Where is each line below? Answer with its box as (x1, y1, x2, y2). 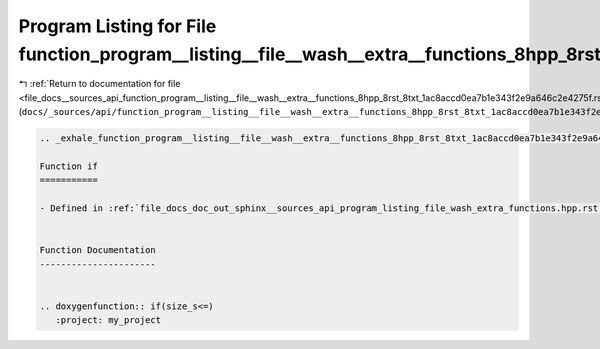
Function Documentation (39, 245, 157, 256)
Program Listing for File (18, 15, 217, 37)
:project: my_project (55, 315, 162, 326)
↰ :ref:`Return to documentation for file (18, 78, 181, 90)
